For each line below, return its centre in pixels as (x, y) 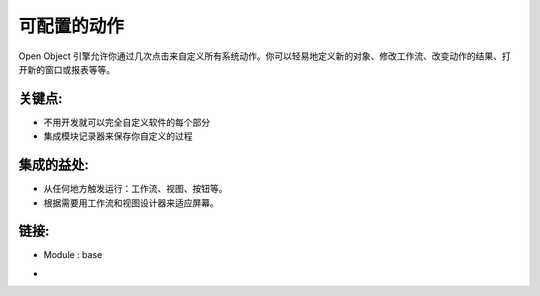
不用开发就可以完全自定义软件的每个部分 (126, 122)
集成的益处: (54, 165)
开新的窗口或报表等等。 (66, 69)
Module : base (73, 255)
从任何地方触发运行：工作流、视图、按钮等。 (135, 189)
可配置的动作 (71, 26)
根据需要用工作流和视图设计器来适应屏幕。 (131, 202)
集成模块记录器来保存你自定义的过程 (118, 136)
